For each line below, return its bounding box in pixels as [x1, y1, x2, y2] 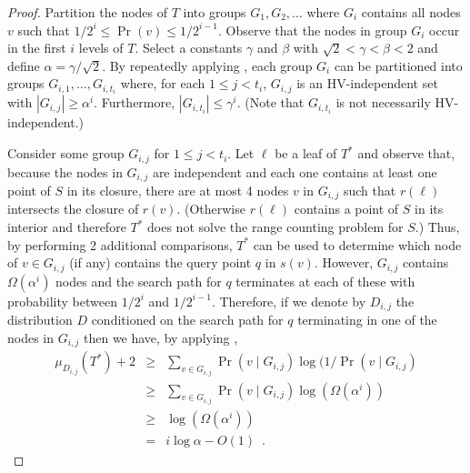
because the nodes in [7, 162, 123, 181]
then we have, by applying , [83, 327, 238, 347]
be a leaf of [275, 144, 337, 163]
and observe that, [357, 144, 455, 163]
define [7, 55, 40, 75]
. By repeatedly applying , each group [102, 55, 313, 75]
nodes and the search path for [55, 271, 222, 290]
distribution [7, 310, 73, 329]
